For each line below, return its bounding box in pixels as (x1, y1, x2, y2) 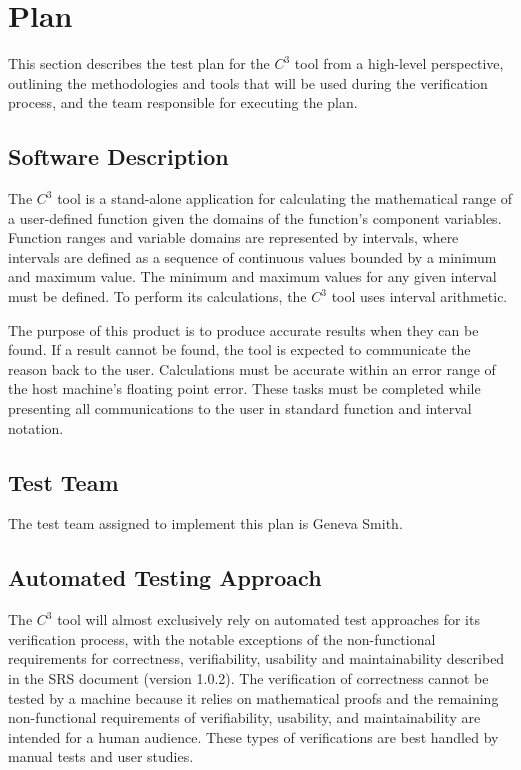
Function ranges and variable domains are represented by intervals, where (8, 227, 459, 248)
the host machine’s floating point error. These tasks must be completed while (8, 378, 481, 399)
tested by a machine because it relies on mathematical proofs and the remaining (8, 687, 499, 708)
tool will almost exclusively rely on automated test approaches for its (57, 609, 480, 630)
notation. (8, 417, 64, 438)
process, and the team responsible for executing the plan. (8, 92, 358, 113)
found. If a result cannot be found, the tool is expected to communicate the (8, 339, 471, 360)
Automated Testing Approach (8, 562, 322, 593)
